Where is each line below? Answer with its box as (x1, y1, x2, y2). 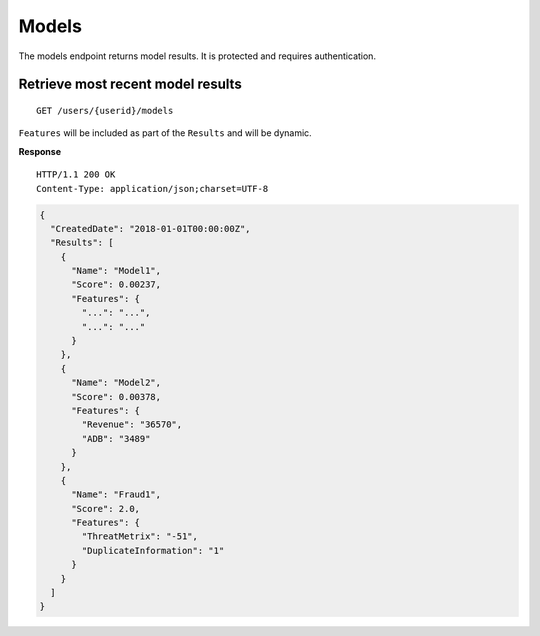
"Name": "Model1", (71, 265, 162, 277)
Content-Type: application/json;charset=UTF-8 (36, 183, 269, 194)
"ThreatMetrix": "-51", (81, 531, 199, 542)
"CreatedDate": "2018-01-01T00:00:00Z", (50, 223, 251, 234)
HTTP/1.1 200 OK (36, 169, 116, 180)
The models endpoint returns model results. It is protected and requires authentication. (18, 50, 377, 62)
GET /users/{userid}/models (36, 105, 174, 116)
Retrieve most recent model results (18, 76, 242, 93)
